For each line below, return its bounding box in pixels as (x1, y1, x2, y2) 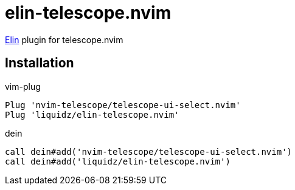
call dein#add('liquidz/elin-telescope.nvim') (5, 156, 231, 166)
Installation (5, 55, 74, 71)
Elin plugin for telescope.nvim (5, 34, 123, 45)
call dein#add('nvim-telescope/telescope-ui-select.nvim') (5, 146, 293, 157)
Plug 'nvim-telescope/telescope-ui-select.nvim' (5, 100, 241, 110)
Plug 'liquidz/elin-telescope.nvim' (5, 109, 179, 120)
